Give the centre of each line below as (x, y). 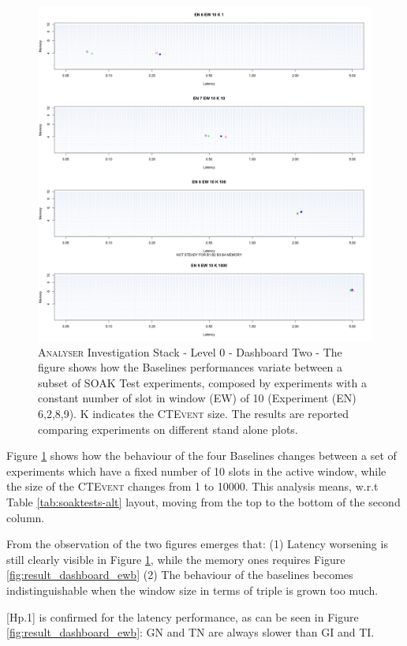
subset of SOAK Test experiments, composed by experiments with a (203, 382)
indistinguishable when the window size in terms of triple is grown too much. (192, 590)
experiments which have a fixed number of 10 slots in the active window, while (196, 470)
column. (26, 517)
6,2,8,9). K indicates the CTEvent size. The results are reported (194, 413)
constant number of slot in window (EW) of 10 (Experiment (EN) (197, 398)
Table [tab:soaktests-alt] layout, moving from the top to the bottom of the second (203, 501)
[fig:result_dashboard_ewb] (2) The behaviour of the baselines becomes (180, 575)
